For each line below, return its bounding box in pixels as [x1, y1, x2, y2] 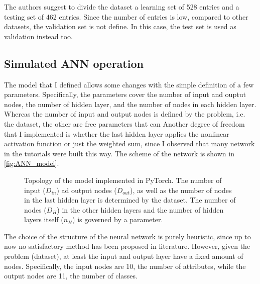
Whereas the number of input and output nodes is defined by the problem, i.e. [4, 109, 245, 119]
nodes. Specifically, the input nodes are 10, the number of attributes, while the [4, 260, 246, 271]
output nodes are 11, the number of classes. [4, 270, 138, 281]
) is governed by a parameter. [72, 214, 163, 225]
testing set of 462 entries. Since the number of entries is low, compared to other [4, 11, 248, 22]
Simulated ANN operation [4, 55, 144, 71]
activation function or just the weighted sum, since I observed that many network [4, 138, 255, 149]
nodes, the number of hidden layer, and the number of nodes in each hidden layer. [4, 99, 256, 109]
